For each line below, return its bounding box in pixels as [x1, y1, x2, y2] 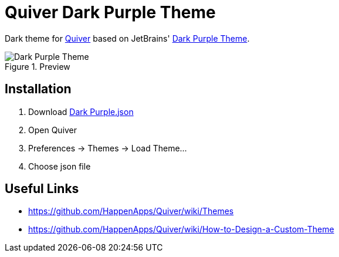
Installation [5, 82, 72, 97]
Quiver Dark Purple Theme [5, 2, 216, 22]
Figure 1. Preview [5, 61, 70, 72]
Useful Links [5, 181, 79, 197]
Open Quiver [28, 124, 77, 135]
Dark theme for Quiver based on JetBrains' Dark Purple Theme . [5, 33, 250, 43]
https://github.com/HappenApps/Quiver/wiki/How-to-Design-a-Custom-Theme [28, 224, 334, 235]
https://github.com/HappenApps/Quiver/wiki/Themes [28, 206, 234, 217]
